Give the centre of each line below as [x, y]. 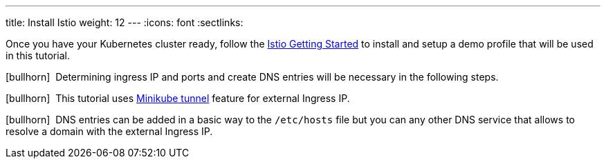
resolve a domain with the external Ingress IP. [109, 131]
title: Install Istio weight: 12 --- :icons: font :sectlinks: [125, 22]
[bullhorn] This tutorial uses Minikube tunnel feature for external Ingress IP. [178, 98]
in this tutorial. [38, 55]
